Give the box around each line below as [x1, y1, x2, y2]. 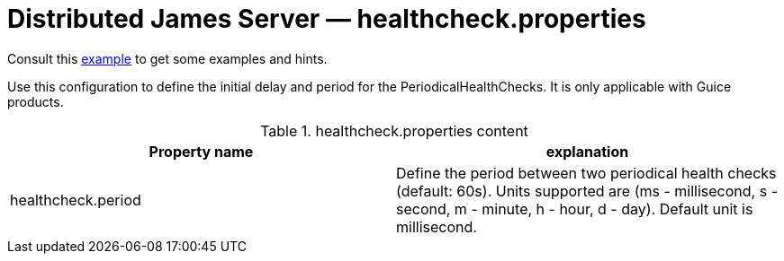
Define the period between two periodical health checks [396, 163, 777, 182]
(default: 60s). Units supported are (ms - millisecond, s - [396, 181, 778, 200]
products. [7, 93, 64, 109]
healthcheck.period [10, 190, 141, 209]
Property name [149, 142, 254, 161]
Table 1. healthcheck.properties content [260, 121, 528, 140]
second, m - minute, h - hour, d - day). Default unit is [396, 199, 753, 218]
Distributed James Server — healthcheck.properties [7, 4, 646, 34]
